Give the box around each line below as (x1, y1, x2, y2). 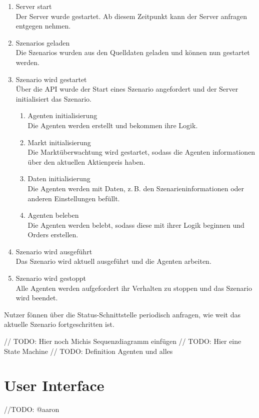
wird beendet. (15, 292, 58, 303)
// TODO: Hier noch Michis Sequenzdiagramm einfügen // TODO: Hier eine (4, 336, 241, 346)
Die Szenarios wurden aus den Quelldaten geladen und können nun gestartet (15, 47, 250, 58)
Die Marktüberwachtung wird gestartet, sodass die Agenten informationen (27, 147, 255, 157)
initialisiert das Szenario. (15, 93, 91, 104)
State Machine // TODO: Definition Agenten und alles (4, 345, 173, 356)
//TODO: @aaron (4, 404, 59, 414)
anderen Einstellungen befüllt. (27, 193, 120, 203)
